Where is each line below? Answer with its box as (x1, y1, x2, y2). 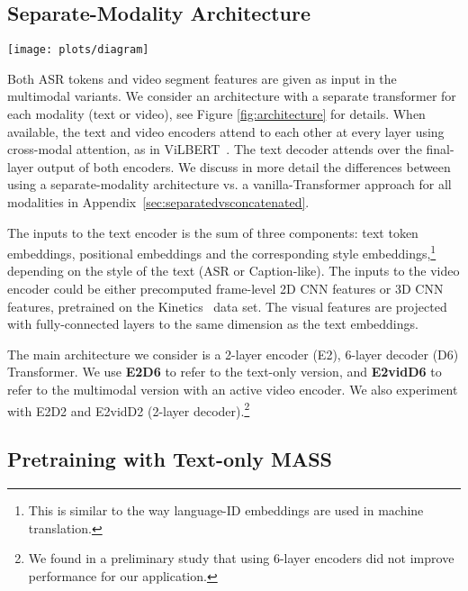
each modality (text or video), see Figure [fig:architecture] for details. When (7, 105, 426, 123)
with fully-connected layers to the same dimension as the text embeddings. (7, 314, 418, 333)
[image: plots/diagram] (7, 43, 149, 57)
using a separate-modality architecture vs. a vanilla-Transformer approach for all (7, 175, 452, 194)
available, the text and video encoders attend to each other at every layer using (7, 122, 445, 141)
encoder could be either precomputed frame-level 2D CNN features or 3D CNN (7, 279, 444, 298)
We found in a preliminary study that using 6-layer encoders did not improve (28, 549, 454, 568)
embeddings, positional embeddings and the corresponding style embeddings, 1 (7, 241, 436, 262)
